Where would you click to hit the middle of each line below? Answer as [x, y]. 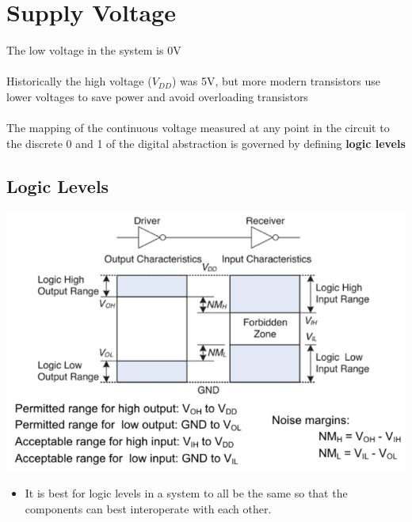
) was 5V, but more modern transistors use [276, 81]
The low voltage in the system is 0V [94, 50]
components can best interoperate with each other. [148, 508]
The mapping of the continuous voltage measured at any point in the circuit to [198, 128]
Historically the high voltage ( [79, 81]
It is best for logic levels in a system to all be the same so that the [186, 492]
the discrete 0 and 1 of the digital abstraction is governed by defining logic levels [206, 143]
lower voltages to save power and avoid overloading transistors [157, 96]
